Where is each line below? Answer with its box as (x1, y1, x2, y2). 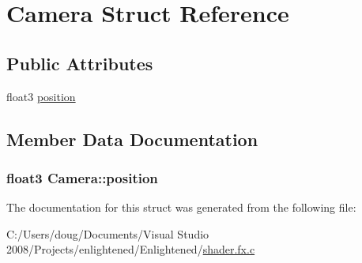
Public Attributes (6, 51, 153, 75)
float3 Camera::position (6, 167, 158, 187)
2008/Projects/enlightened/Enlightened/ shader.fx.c (6, 241, 255, 257)
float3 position (6, 88, 76, 104)
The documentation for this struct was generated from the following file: (6, 199, 356, 216)
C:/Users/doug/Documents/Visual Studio (6, 225, 209, 242)
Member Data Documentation (6, 126, 258, 151)
